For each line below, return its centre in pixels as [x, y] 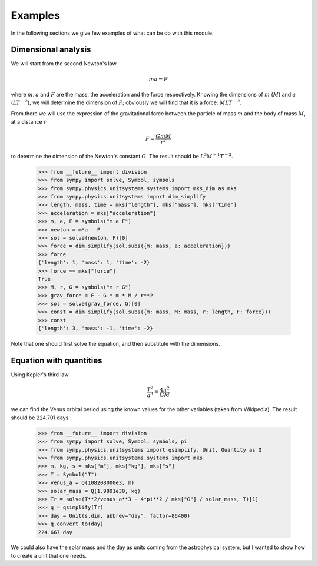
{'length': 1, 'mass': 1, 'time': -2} [94, 263]
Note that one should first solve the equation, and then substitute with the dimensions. [115, 344]
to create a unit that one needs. [49, 555]
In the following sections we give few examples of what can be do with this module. [112, 33]
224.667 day [55, 532]
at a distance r [29, 122]
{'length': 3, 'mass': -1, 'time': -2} [95, 329]
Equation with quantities [57, 361]
